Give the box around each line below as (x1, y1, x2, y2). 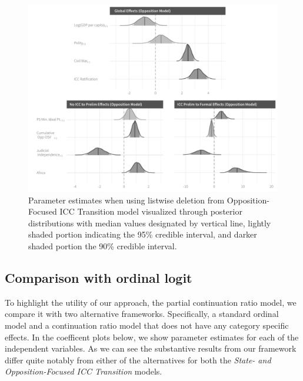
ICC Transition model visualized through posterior (59, 205, 242, 218)
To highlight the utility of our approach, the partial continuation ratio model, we (5, 296, 297, 308)
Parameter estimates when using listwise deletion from (28, 193, 225, 206)
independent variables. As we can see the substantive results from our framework (5, 342, 297, 355)
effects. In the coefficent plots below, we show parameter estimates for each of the (5, 330, 299, 343)
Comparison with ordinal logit (5, 268, 192, 286)
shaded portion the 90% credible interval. (28, 239, 177, 252)
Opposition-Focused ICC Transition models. (5, 365, 162, 377)
